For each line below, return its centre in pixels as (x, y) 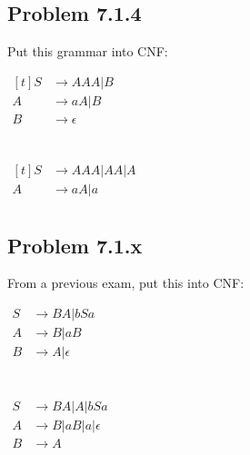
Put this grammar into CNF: (88, 51)
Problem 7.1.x (75, 245)
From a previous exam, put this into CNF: (126, 283)
